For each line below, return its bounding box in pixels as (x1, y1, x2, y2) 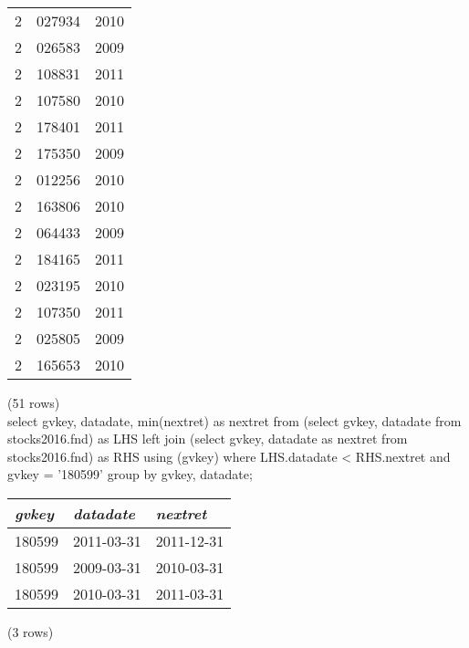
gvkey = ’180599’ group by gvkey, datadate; (7, 465, 253, 484)
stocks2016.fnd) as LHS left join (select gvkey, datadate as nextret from (7, 429, 408, 448)
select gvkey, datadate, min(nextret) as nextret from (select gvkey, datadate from (7, 411, 462, 430)
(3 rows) (7, 622, 54, 641)
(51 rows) (7, 393, 60, 412)
